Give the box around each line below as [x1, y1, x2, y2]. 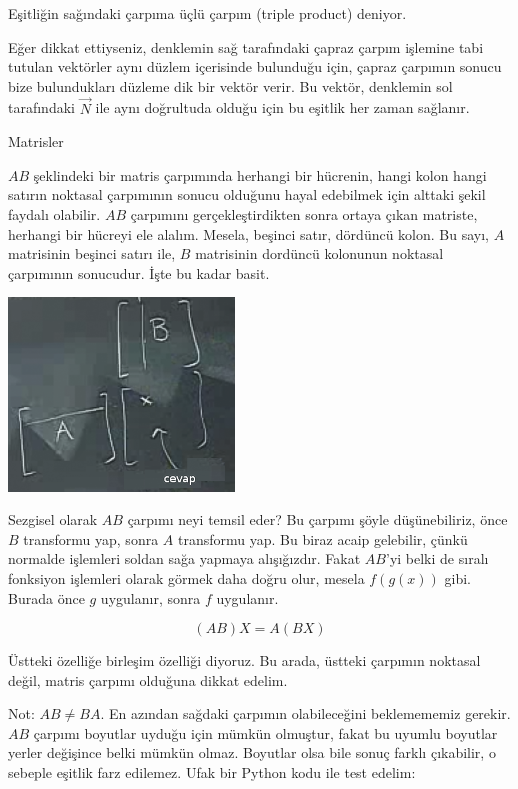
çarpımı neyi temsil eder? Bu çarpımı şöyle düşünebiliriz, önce [127, 509, 508, 530]
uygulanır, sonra [100, 587, 201, 608]
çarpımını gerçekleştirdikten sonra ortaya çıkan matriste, [130, 203, 478, 224]
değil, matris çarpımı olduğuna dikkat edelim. [8, 669, 288, 690]
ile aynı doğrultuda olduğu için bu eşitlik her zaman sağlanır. [95, 97, 470, 118]
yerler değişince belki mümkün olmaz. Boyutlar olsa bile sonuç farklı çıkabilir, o [8, 742, 496, 763]
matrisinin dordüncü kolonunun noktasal [195, 243, 444, 264]
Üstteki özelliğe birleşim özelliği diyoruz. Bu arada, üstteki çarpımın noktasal [8, 650, 481, 671]
